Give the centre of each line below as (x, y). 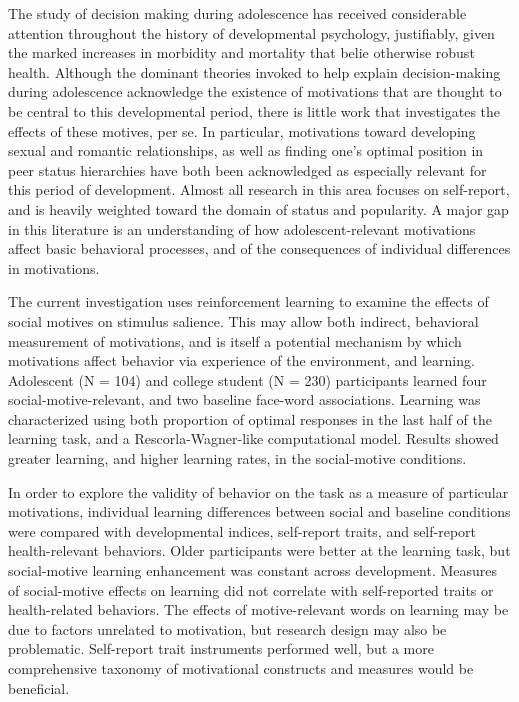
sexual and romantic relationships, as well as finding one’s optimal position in (246, 150)
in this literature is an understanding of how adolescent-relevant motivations (242, 228)
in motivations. (54, 267)
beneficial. (39, 687)
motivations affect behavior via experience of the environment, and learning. (241, 360)
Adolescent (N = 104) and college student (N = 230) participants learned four (247, 379)
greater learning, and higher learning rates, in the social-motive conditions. (237, 458)
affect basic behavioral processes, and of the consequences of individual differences (259, 248)
